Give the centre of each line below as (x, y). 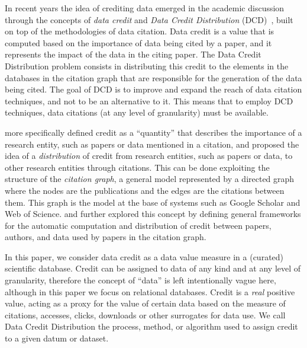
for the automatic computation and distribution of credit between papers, (138, 225)
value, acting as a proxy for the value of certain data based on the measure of (145, 303)
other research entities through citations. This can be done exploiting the (137, 167)
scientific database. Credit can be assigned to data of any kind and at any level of (153, 268)
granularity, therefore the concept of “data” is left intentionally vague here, (140, 280)
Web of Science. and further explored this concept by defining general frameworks (153, 214)
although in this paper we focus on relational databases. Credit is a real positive (150, 291)
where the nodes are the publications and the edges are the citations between (145, 190)
